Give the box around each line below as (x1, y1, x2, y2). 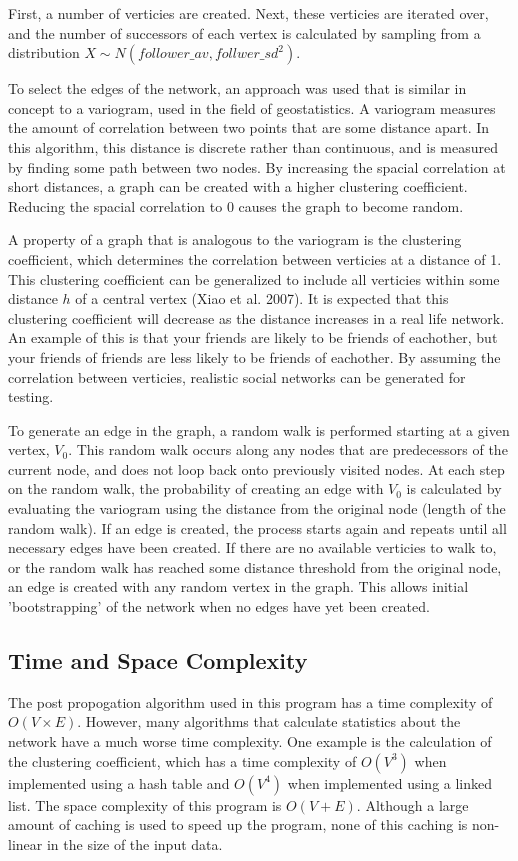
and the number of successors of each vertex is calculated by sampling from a (8, 22, 481, 43)
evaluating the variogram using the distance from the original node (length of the (8, 498, 506, 519)
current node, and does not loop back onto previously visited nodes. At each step (8, 458, 505, 479)
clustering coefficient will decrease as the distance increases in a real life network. (8, 307, 505, 328)
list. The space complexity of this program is (8, 794, 282, 815)
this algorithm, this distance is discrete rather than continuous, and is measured (8, 136, 499, 157)
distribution (8, 42, 80, 63)
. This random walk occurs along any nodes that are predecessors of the (68, 439, 508, 460)
